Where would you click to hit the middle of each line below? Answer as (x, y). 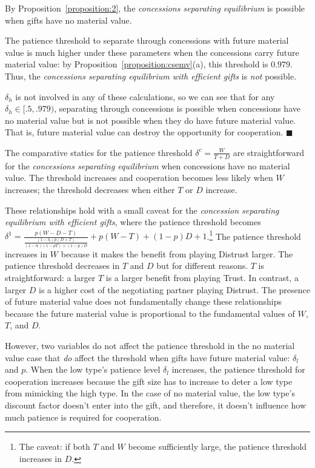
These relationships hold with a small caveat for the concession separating (142, 210)
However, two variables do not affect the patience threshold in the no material (150, 346)
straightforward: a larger (50, 278)
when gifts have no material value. (68, 20)
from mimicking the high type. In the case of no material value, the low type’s (150, 393)
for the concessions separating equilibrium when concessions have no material (148, 165)
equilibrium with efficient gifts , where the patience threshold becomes (133, 222)
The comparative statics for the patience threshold (99, 152)
